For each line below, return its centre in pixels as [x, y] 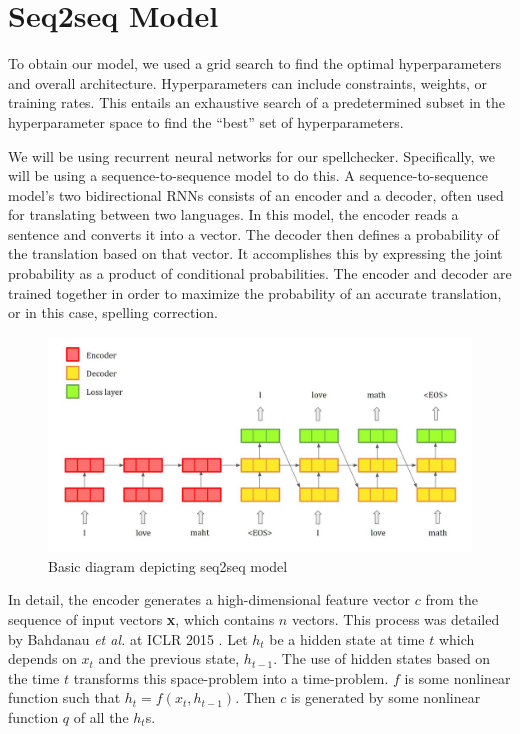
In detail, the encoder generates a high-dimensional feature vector [209, 599]
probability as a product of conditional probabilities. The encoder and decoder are [260, 273]
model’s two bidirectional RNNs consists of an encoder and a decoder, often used [256, 194]
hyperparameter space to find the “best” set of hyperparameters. [206, 121]
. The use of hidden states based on [382, 658]
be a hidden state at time [347, 638]
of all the [101, 716]
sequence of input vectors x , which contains [141, 618]
